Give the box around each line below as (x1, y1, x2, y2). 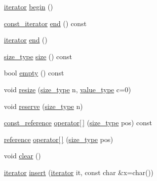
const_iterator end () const (4, 18, 87, 28)
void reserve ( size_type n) (4, 101, 83, 111)
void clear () (4, 150, 41, 161)
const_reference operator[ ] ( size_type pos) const (4, 117, 152, 128)
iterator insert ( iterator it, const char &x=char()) (4, 167, 154, 177)
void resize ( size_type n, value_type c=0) (4, 84, 131, 94)
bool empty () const (4, 68, 64, 78)
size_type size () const (4, 51, 72, 61)
